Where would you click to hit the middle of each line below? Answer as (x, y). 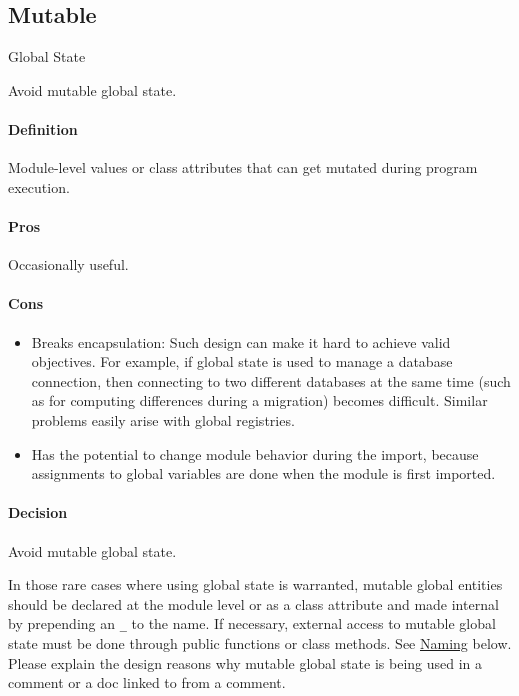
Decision (38, 512)
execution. (39, 186)
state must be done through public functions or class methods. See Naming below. (260, 642)
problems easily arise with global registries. (163, 419)
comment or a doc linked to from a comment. (147, 682)
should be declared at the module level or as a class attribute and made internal (253, 603)
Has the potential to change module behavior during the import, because (255, 453)
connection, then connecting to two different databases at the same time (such (271, 380)
